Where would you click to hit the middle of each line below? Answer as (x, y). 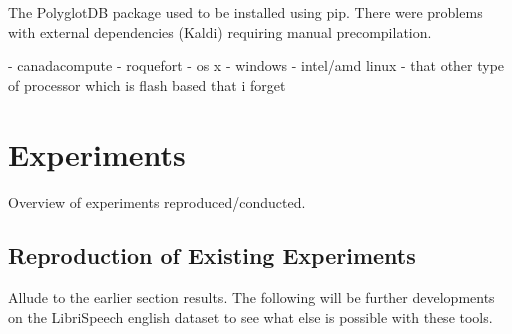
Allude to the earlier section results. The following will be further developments (251, 297)
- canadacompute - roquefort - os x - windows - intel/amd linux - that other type (256, 65)
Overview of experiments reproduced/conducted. (157, 201)
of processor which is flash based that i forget (147, 84)
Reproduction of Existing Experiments (212, 255)
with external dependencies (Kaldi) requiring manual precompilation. (220, 31)
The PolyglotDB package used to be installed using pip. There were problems (245, 12)
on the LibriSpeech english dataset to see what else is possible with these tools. (250, 316)
